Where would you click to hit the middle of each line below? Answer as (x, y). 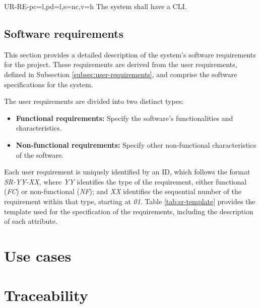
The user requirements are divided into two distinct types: (94, 101)
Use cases (38, 255)
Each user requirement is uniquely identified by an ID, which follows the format (127, 172)
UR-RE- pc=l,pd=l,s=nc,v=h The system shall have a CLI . (95, 6)
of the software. (40, 155)
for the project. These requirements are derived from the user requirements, (121, 64)
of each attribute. (31, 221)
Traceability (46, 295)
